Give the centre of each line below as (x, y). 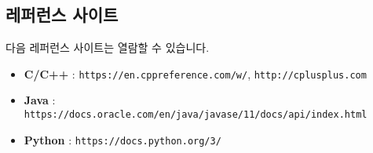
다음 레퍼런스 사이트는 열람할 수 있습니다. (108, 47)
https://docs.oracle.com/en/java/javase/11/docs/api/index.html (196, 115)
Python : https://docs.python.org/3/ (123, 139)
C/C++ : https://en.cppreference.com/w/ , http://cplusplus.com (195, 73)
